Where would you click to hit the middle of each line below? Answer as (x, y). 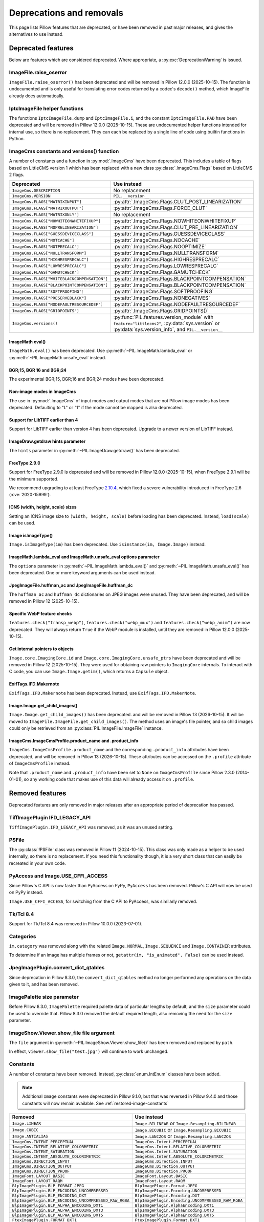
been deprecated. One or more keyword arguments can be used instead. (82, 573)
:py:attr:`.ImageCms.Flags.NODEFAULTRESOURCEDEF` (176, 305)
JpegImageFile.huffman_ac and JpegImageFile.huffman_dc (71, 585)
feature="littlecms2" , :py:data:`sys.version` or (166, 324)
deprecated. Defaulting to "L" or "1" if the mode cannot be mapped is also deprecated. (96, 407)
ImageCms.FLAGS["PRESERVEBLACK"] (49, 298)
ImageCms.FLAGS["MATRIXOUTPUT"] (48, 208)
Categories (22, 936)
